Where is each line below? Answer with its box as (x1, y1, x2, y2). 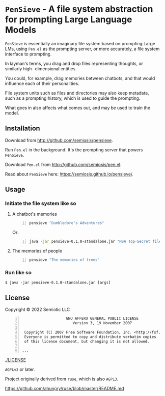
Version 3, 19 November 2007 (72, 321, 132, 326)
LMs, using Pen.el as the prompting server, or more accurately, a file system (5, 46, 160, 52)
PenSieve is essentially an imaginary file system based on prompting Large (5, 40, 156, 46)
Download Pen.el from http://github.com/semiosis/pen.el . (5, 161, 122, 168)
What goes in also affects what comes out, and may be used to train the (5, 105, 151, 111)
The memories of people (12, 248, 62, 254)
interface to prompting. (5, 51, 52, 57)
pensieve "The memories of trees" (29, 257, 100, 262)
